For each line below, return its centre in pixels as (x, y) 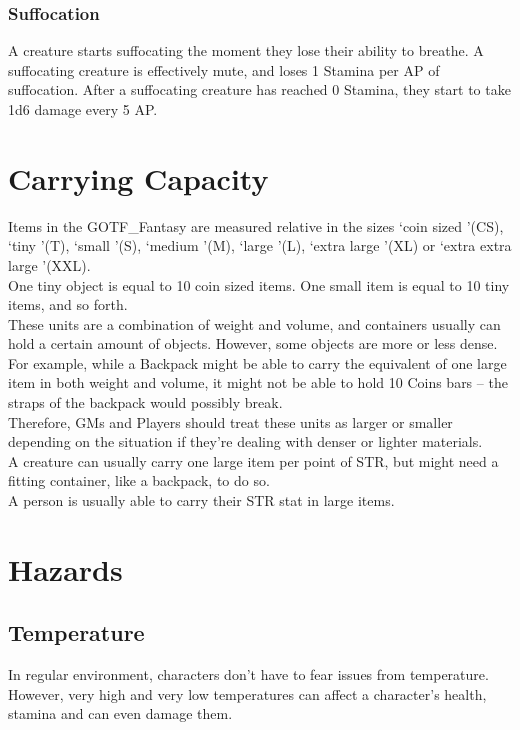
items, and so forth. (68, 304)
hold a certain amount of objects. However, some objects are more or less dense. (253, 343)
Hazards (65, 568)
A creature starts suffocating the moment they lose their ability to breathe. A (246, 50)
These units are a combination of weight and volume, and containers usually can (254, 323)
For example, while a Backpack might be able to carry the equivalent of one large (257, 362)
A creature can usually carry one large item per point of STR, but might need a (253, 460)
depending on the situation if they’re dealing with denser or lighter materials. (245, 441)
